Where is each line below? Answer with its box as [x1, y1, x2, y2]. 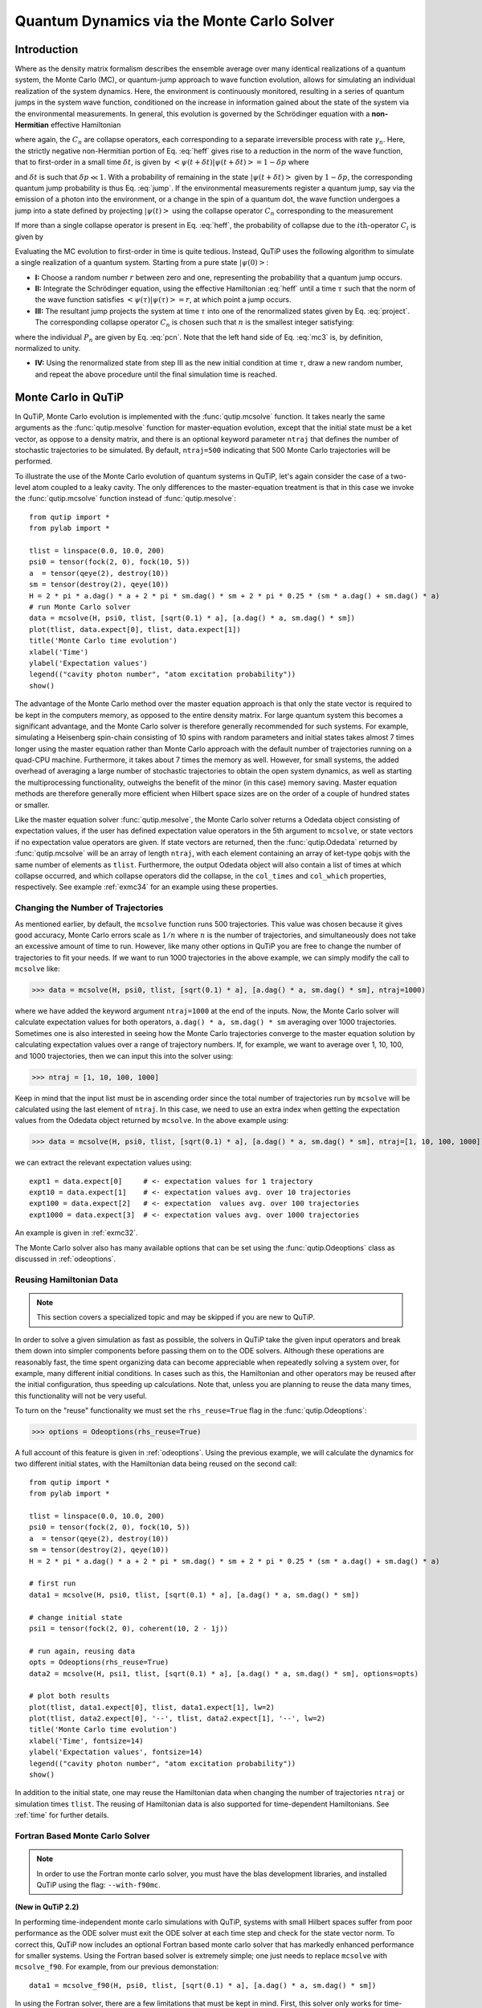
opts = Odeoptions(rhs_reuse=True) [29, 1658, 170, 1667]
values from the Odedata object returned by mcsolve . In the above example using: [14, 1116, 289, 1125]
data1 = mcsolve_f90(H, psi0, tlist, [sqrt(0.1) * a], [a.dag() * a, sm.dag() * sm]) [29, 1981, 377, 1990]
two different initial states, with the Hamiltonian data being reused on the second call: [14, 1459, 297, 1469]
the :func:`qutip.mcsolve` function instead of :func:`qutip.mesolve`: [14, 494, 237, 504]
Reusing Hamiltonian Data [14, 1274, 119, 1285]
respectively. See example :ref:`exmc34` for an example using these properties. [14, 882, 279, 892]
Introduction [14, 43, 79, 56]
